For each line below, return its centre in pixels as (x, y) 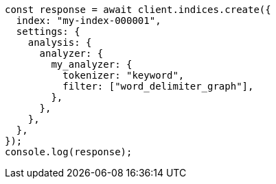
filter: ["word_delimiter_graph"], (158, 86)
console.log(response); (69, 152)
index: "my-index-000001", (89, 21)
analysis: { (60, 42)
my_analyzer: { (92, 64)
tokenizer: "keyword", (124, 75)
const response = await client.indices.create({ (138, 10)
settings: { (48, 31)
